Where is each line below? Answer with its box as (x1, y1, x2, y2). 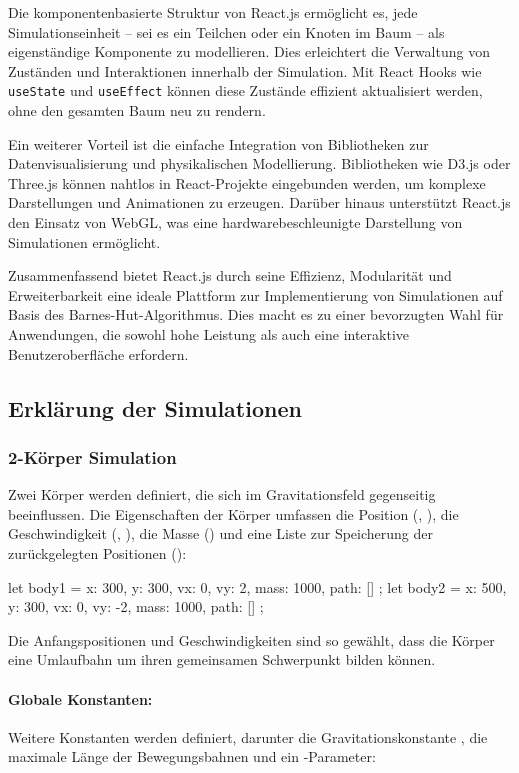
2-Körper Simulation (8, 444, 177, 469)
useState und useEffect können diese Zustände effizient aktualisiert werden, (8, 80, 483, 101)
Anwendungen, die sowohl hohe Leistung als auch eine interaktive (8, 323, 410, 344)
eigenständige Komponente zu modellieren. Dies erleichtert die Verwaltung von (8, 41, 490, 62)
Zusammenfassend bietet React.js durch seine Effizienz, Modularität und (8, 265, 452, 286)
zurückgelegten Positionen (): (8, 542, 187, 563)
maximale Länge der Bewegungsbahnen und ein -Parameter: (8, 746, 376, 767)
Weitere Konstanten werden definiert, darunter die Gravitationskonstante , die (8, 726, 488, 747)
